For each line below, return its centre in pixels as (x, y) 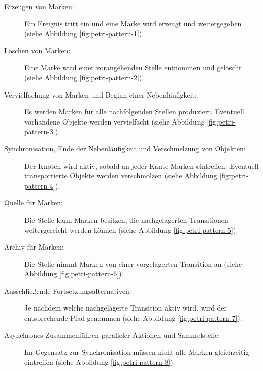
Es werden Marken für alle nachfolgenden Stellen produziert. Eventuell (134, 112)
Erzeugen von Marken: (39, 6)
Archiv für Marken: (34, 247)
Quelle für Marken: (34, 203)
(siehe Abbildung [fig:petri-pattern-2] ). (84, 77)
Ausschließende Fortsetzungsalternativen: (68, 290)
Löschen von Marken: (37, 50)
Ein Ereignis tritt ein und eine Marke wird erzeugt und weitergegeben (133, 23)
